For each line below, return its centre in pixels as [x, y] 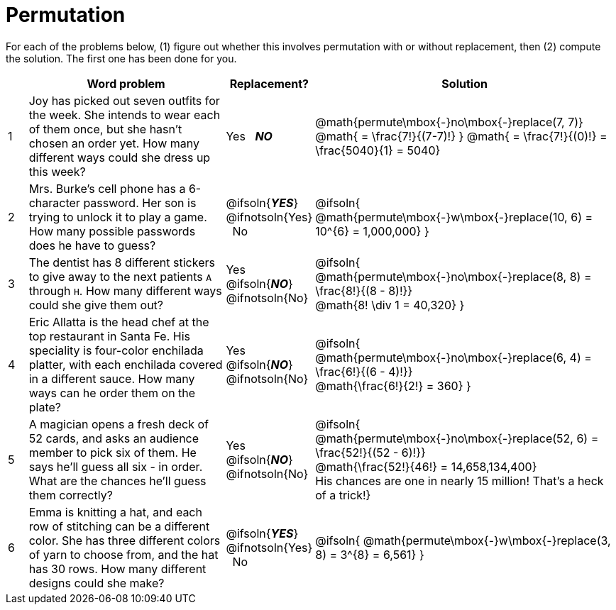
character [54, 203]
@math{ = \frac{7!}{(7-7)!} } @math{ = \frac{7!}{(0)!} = [461, 136]
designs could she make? [97, 583]
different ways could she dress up [120, 157]
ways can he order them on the [112, 393]
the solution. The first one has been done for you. [121, 58]
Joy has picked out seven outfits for [124, 100]
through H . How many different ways [125, 290]
